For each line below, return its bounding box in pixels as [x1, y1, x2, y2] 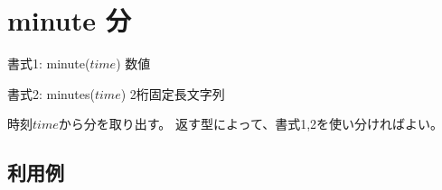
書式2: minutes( [7, 84, 95, 103]
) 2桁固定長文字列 [120, 84, 225, 103]
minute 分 [7, 2, 131, 39]
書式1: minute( [7, 54, 90, 73]
